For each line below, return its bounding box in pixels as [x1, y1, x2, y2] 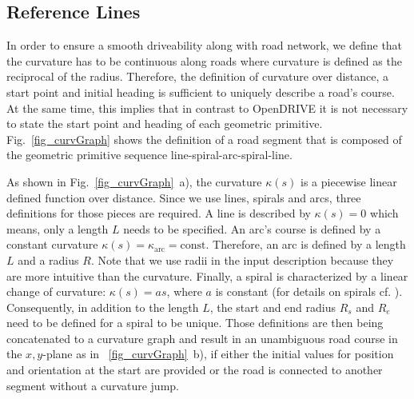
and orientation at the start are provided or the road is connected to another [6, 361, 383, 378]
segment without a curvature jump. [6, 377, 179, 393]
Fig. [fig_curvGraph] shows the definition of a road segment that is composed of [6, 130, 402, 147]
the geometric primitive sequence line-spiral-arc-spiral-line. [6, 146, 293, 163]
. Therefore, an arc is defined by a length [205, 236, 406, 253]
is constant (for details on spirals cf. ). [215, 283, 403, 300]
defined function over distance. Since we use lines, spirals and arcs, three [6, 189, 361, 205]
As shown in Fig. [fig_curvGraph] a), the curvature [6, 173, 262, 190]
